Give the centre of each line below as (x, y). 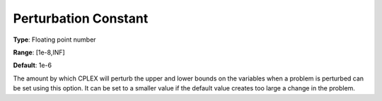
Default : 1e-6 (33, 65)
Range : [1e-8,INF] (39, 52)
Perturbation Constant (81, 18)
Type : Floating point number (54, 40)
